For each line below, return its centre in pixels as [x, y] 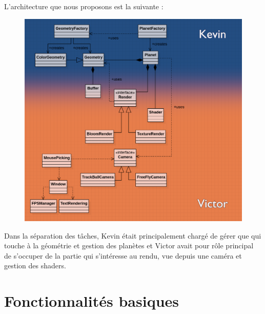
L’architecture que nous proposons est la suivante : [84, 6]
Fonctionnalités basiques [91, 301]
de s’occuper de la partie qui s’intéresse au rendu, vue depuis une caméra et [123, 255]
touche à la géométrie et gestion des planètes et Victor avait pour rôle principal [129, 246]
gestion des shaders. [35, 266]
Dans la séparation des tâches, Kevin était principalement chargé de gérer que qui [133, 235]
